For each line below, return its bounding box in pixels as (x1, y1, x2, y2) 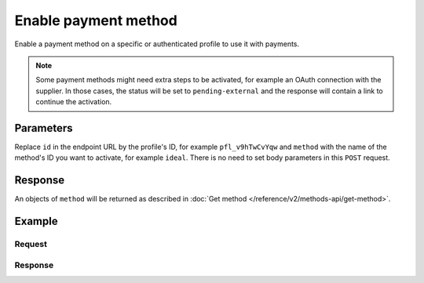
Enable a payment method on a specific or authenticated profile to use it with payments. (14, 39, 300, 49)
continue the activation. (35, 97, 112, 107)
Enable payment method (14, 12, 178, 29)
